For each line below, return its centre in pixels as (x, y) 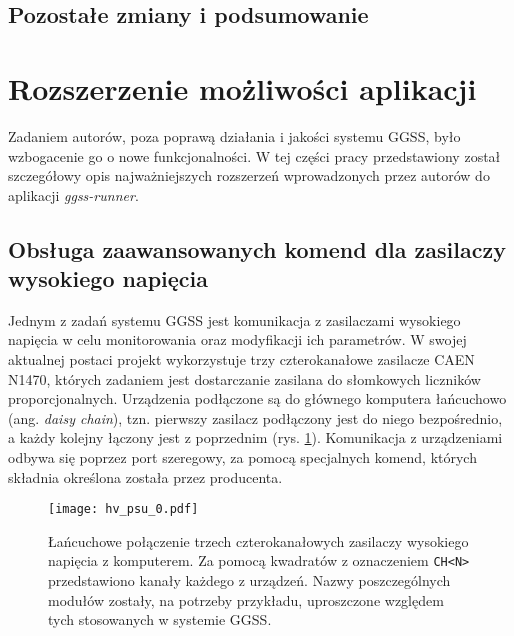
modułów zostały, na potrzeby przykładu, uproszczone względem (246, 599)
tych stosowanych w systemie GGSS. (160, 619)
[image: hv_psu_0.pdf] (123, 509)
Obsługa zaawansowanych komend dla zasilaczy (257, 248)
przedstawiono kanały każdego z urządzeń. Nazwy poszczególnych (249, 580)
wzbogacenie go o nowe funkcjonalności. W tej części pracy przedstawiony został (254, 155)
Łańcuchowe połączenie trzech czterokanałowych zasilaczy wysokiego (258, 540)
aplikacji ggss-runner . (73, 194)
